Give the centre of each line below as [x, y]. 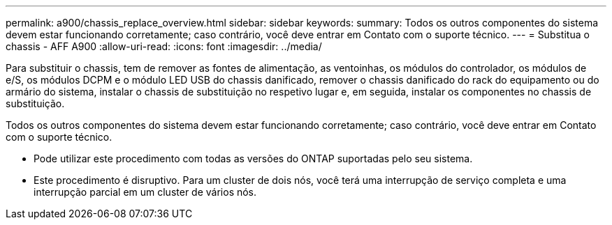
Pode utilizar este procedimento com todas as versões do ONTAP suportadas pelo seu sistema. [253, 158]
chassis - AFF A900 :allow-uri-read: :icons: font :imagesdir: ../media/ [164, 46]
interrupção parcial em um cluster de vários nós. [145, 192]
